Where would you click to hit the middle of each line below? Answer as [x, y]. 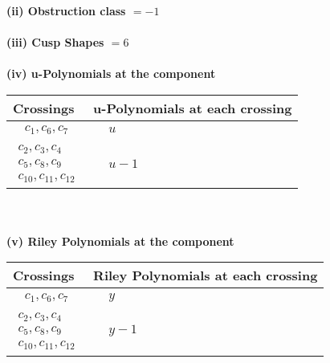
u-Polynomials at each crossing [193, 108]
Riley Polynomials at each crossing [206, 275]
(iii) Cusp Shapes [55, 42]
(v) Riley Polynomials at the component [120, 241]
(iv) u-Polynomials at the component [111, 73]
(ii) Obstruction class [66, 10]
